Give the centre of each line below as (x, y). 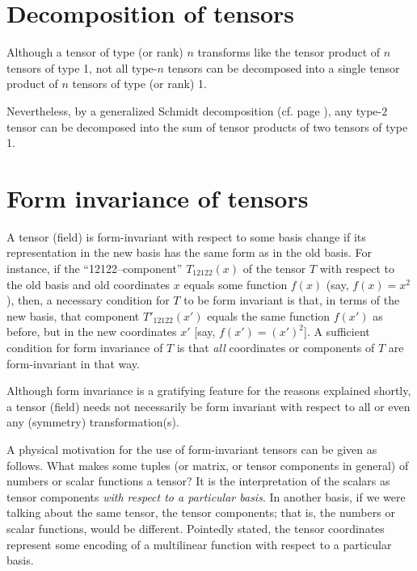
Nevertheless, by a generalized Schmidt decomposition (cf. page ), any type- (194, 110)
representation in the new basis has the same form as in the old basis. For (190, 252)
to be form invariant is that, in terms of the (292, 300)
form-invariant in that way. (73, 363)
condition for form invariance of (85, 347)
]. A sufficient (337, 332)
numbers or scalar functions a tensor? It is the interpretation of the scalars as (198, 481)
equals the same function (269, 315)
